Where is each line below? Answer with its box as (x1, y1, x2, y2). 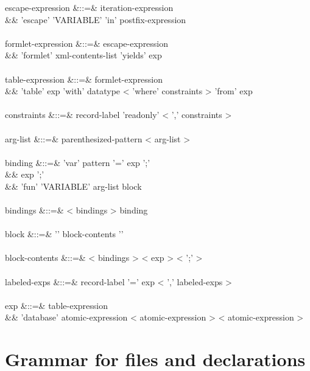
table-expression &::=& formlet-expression (5, 72, 163, 85)
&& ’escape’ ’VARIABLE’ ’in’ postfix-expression (5, 13, 186, 26)
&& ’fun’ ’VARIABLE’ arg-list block (5, 179, 142, 192)
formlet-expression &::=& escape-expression (5, 36, 169, 49)
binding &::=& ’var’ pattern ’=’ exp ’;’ (5, 156, 150, 168)
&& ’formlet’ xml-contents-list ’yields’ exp (5, 49, 162, 61)
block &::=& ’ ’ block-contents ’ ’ (5, 227, 124, 240)
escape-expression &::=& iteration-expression (5, 1, 174, 13)
